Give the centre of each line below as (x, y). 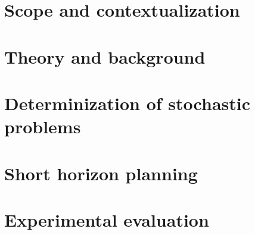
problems (43, 126)
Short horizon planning (101, 173)
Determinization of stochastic (128, 103)
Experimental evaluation (107, 219)
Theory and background (105, 56)
